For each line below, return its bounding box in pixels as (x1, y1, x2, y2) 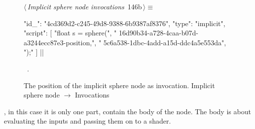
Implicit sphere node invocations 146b (27, 1, 142, 11)
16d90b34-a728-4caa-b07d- (118, 28, 198, 38)
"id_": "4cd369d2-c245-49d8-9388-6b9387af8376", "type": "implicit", (24, 18, 225, 28)
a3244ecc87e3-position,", (24, 37, 97, 47)
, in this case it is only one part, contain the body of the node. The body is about (4, 106, 251, 116)
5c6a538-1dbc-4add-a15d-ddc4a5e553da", (103, 37, 226, 47)
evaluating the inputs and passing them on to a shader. (4, 116, 171, 126)
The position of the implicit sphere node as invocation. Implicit (24, 80, 215, 90)
